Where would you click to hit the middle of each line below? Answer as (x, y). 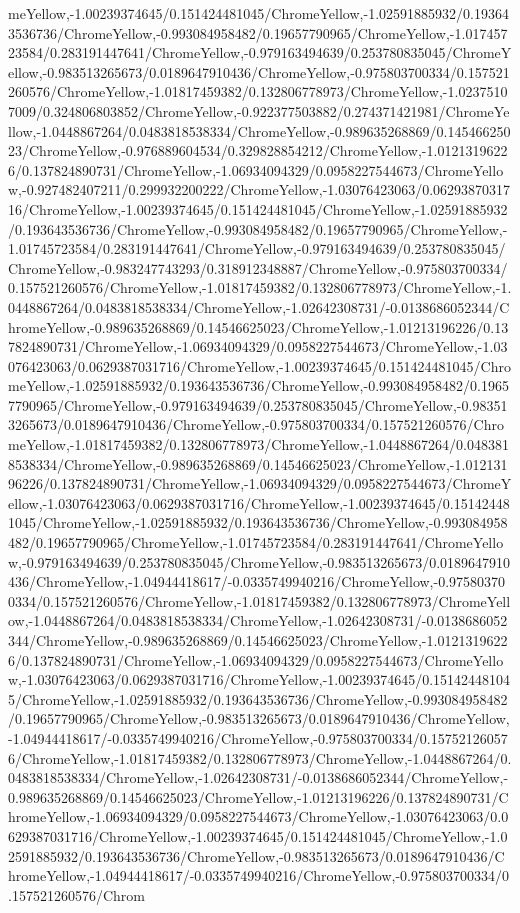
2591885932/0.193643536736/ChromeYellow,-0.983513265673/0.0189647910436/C (256, 855)
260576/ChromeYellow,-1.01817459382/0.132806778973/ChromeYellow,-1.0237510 (258, 91)
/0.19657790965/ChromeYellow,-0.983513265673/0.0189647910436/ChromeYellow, (259, 718)
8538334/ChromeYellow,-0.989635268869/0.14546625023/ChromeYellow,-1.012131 (258, 463)
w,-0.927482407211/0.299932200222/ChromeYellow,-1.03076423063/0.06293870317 (259, 189)
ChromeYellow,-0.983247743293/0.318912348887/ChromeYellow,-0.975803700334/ (258, 267)
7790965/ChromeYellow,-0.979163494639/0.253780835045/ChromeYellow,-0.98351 (258, 404)
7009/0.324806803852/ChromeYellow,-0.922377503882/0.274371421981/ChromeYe (259, 110)
